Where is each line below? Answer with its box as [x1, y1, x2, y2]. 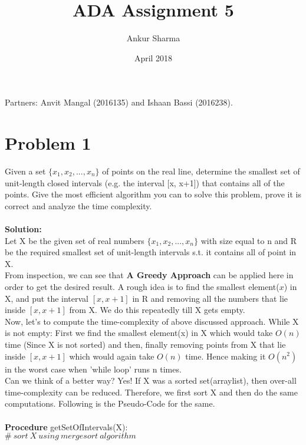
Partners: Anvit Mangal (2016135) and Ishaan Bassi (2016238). [5, 96, 233, 108]
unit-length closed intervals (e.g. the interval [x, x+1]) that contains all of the [5, 176, 285, 189]
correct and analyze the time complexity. [5, 199, 152, 212]
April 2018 [134, 51, 173, 64]
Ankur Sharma [126, 32, 180, 44]
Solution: [5, 223, 42, 235]
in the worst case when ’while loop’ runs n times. [5, 362, 182, 375]
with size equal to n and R [200, 234, 297, 246]
